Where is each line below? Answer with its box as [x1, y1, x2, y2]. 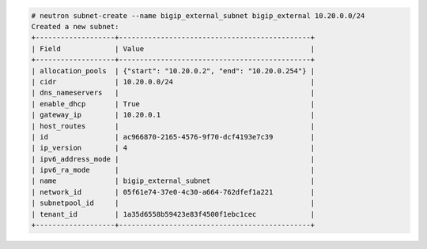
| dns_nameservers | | [31, 88, 316, 98]
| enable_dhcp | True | [31, 99, 316, 108]
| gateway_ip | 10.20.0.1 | [31, 110, 316, 120]
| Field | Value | [31, 44, 316, 53]
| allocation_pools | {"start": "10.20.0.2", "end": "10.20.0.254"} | [31, 66, 316, 75]
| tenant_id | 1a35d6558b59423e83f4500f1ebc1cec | [31, 210, 316, 218]
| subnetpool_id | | [31, 199, 316, 208]
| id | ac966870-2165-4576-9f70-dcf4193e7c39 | [31, 132, 316, 141]
